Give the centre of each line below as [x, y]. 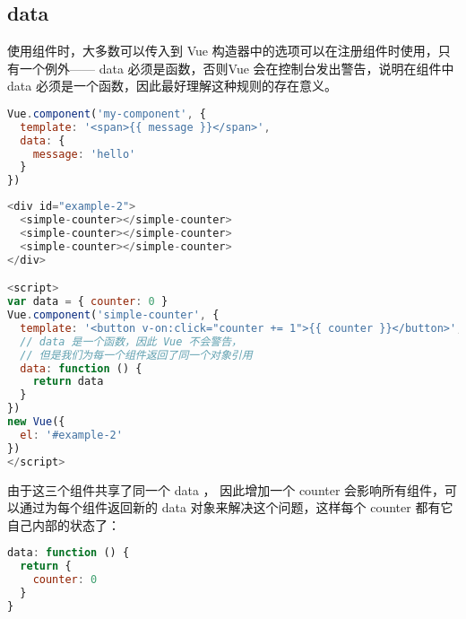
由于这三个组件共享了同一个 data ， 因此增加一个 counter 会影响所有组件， [226, 489]
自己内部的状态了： [64, 524]
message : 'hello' [84, 154]
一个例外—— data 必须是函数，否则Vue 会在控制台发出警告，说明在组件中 [237, 68]
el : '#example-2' [71, 435]
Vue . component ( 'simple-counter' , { [113, 315]
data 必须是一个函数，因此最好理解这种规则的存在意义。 [172, 86]
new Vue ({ [36, 422]
